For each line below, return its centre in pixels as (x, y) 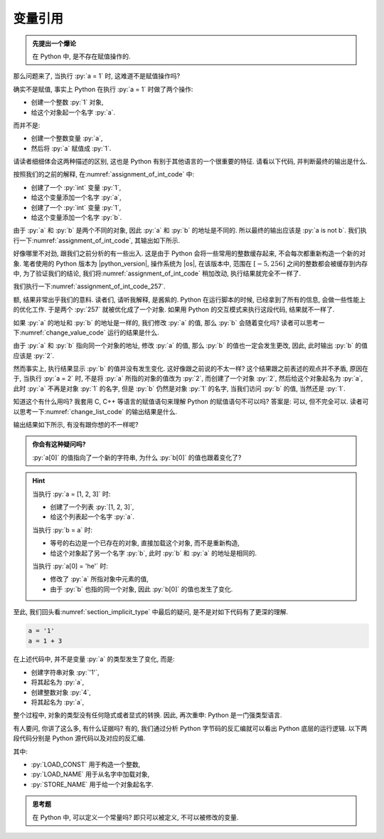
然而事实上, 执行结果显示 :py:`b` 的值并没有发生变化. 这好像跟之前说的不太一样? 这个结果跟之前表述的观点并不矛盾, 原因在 (191, 369)
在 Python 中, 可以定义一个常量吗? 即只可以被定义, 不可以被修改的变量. (135, 817)
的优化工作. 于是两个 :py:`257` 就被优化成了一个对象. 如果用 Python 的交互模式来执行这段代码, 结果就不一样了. (174, 310)
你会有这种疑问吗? (59, 444)
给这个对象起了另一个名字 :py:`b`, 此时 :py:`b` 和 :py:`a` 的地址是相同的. (154, 553)
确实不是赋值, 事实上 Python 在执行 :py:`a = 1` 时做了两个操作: (103, 89)
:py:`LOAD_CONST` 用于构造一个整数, (86, 764)
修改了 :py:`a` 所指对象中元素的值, (100, 579)
